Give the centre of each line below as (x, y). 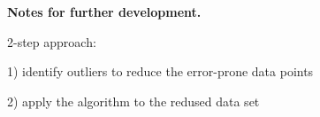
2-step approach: (52, 41)
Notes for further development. (104, 12)
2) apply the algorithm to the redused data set (133, 101)
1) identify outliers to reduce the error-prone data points (160, 71)
